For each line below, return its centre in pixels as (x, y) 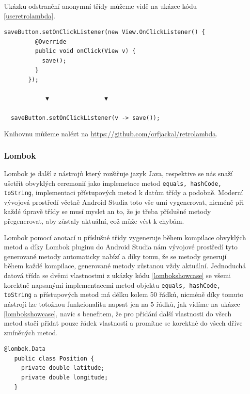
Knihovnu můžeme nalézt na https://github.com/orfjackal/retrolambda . (111, 134)
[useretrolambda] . (30, 15)
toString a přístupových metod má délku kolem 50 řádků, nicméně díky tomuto (124, 294)
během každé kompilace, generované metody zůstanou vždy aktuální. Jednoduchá (125, 266)
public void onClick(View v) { (86, 51)
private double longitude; (64, 378)
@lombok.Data (25, 349)
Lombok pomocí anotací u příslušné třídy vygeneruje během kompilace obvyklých (125, 237)
